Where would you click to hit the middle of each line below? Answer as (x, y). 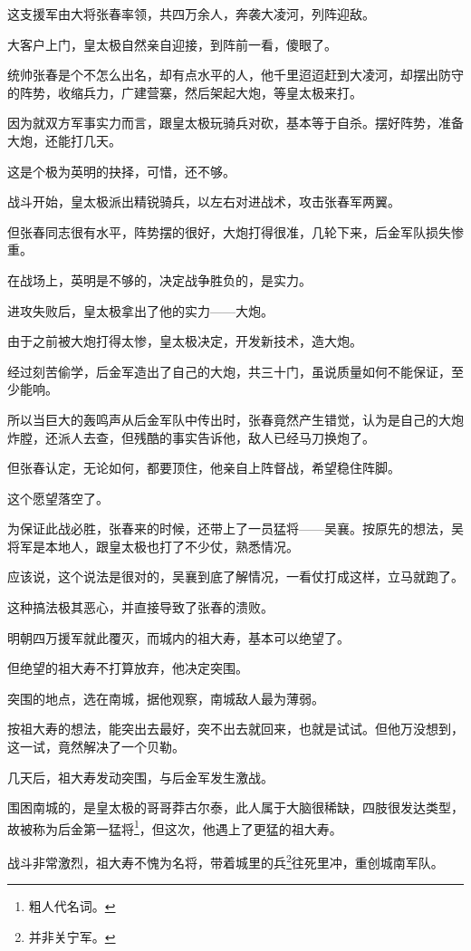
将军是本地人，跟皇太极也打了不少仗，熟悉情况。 (153, 546)
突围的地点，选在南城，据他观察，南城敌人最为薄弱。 (166, 698)
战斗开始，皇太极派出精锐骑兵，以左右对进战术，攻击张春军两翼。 (204, 202)
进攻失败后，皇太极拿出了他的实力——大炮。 (140, 310)
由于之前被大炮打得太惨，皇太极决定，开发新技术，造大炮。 (185, 341)
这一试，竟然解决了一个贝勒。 (96, 747)
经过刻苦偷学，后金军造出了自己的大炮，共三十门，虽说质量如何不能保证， (229, 371)
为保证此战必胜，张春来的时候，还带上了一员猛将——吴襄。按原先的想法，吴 (235, 528)
